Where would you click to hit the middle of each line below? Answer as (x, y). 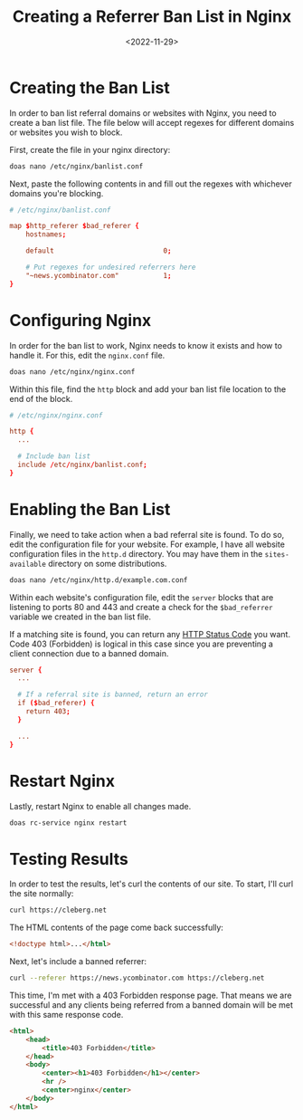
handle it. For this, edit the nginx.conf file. (87, 355)
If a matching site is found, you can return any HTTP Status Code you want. (150, 634)
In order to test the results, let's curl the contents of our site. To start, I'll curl (151, 884)
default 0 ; (99, 251)
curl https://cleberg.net (58, 910)
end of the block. (41, 398)
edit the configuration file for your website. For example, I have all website (147, 544)
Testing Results (69, 859)
